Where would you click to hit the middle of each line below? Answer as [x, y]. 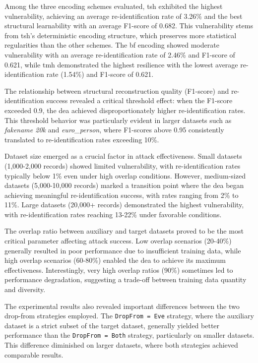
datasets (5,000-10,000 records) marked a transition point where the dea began [124, 185]
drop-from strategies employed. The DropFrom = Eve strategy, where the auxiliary [129, 316]
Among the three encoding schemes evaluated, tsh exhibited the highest [114, 6]
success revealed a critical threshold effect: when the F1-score [139, 100]
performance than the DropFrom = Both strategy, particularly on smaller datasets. [129, 335]
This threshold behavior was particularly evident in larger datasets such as [118, 120]
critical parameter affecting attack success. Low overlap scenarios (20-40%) [118, 241]
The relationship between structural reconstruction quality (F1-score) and [117, 91]
